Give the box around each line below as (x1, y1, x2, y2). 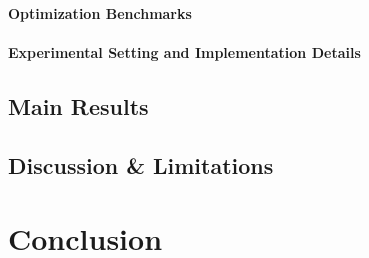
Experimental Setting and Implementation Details (8, 41, 361, 62)
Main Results (8, 90, 149, 121)
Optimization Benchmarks (8, 2, 192, 23)
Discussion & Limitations (8, 149, 274, 180)
